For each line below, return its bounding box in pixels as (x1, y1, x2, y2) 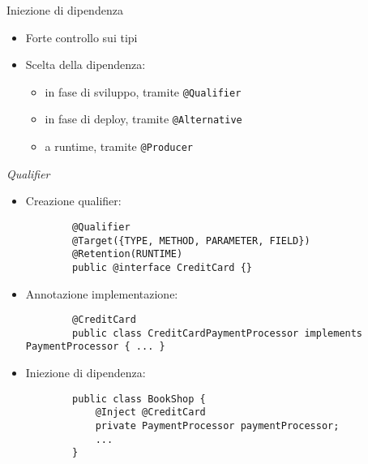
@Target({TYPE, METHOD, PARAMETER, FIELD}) (72, 234, 310, 247)
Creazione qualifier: (25, 192, 122, 209)
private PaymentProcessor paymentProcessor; (95, 420, 340, 432)
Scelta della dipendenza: (25, 56, 146, 73)
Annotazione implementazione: (25, 285, 178, 302)
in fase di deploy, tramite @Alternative (45, 110, 242, 127)
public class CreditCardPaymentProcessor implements (72, 327, 363, 339)
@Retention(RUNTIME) (72, 248, 183, 260)
